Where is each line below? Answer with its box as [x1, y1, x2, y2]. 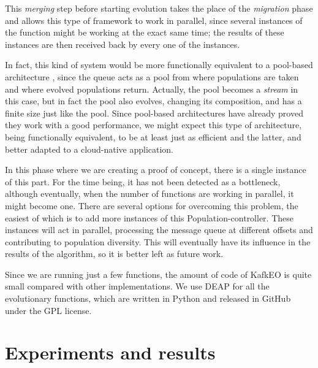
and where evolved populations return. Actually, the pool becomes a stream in [5, 82, 298, 95]
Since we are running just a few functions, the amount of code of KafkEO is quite [5, 267, 312, 280]
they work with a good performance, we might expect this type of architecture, [5, 118, 302, 131]
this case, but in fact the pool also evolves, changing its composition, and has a [5, 94, 302, 107]
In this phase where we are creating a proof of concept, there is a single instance [5, 163, 306, 176]
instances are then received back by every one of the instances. [5, 37, 240, 50]
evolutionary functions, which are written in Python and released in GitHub [5, 292, 291, 305]
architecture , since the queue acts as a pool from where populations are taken [5, 70, 299, 83]
